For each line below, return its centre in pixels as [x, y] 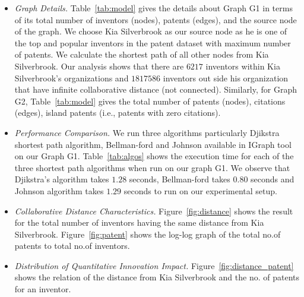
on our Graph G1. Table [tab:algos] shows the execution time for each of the [154, 156]
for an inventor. [43, 289]
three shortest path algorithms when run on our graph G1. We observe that [152, 167]
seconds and [273, 179]
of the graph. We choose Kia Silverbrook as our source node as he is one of [151, 31]
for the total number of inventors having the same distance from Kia [139, 222]
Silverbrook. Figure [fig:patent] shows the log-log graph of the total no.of [148, 234]
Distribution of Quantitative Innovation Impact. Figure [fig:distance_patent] [154, 265]
